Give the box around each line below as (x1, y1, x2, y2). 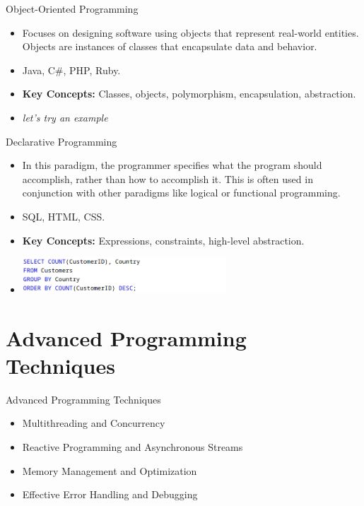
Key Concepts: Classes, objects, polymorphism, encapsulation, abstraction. (22, 86, 356, 101)
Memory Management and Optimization (22, 463, 197, 478)
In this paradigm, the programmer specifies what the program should (22, 158, 322, 172)
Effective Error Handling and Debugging (22, 487, 198, 502)
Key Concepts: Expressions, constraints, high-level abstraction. (22, 233, 305, 247)
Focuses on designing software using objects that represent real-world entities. (22, 25, 359, 40)
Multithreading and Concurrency (22, 416, 165, 430)
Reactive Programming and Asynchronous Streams (22, 439, 243, 454)
